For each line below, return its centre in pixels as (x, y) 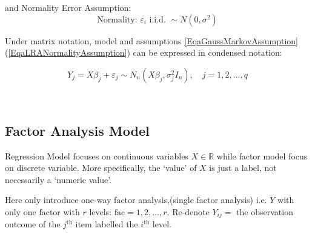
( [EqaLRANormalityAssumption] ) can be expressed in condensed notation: (144, 52)
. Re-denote (188, 211)
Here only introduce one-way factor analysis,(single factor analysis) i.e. (136, 200)
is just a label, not (243, 168)
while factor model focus (262, 155)
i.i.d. (158, 20)
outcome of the (33, 224)
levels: (101, 211)
